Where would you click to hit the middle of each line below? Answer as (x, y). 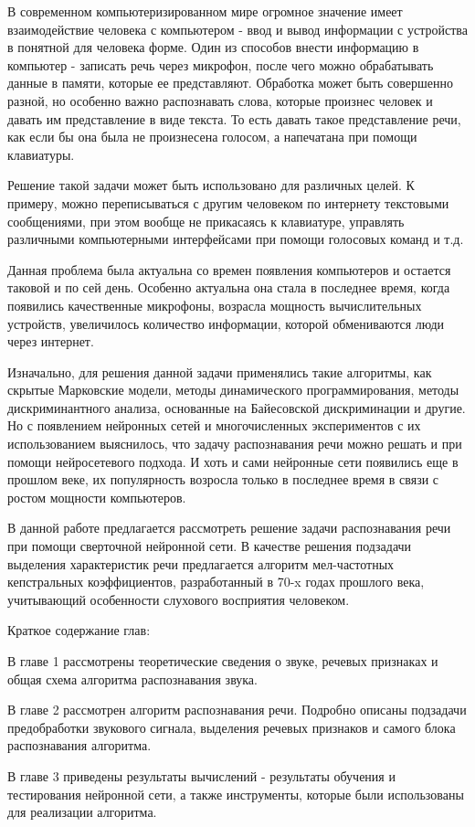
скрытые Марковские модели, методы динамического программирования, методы (233, 390)
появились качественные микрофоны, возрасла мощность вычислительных (215, 305)
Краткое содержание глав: (79, 630)
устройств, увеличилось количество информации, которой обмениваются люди (226, 323)
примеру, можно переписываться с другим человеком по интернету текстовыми (228, 202)
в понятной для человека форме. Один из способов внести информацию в (213, 47)
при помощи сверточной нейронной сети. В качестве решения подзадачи (210, 546)
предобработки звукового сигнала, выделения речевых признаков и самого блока (232, 727)
